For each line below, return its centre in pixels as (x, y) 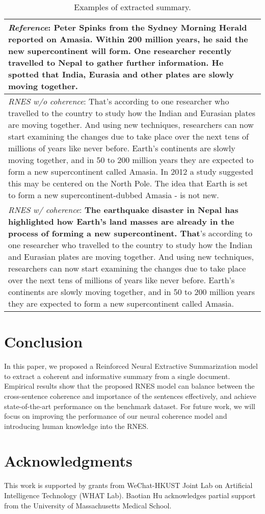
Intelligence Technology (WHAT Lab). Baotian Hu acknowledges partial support (130, 495)
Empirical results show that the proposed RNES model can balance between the (129, 386)
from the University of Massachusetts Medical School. (88, 505)
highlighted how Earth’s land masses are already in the (121, 221)
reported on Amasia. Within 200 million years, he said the (128, 39)
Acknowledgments (68, 461)
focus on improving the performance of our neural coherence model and (116, 416)
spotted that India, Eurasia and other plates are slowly (121, 74)
